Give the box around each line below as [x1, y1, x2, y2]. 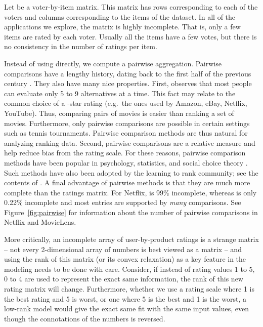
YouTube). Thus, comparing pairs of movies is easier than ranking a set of [4, 107, 234, 118]
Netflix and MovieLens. [4, 217, 76, 227]
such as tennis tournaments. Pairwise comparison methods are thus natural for [4, 128, 248, 138]
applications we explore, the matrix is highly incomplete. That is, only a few [4, 21, 241, 32]
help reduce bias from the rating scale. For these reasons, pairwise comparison [4, 147, 246, 158]
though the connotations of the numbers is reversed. [4, 313, 165, 323]
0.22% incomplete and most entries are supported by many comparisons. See [4, 197, 241, 208]
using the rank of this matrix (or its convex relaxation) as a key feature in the [4, 254, 246, 264]
